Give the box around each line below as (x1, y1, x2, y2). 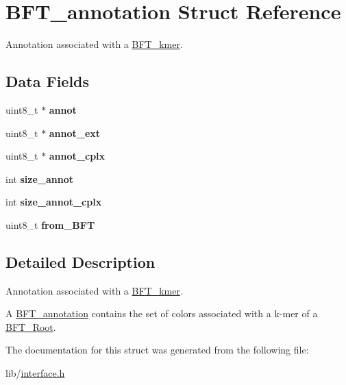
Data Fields (5, 71, 90, 92)
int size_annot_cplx (5, 195, 102, 209)
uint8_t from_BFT (5, 217, 95, 232)
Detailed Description (5, 251, 156, 272)
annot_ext (49, 125, 101, 140)
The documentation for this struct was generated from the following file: (5, 343, 309, 357)
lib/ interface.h (5, 366, 65, 380)
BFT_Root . (5, 319, 56, 334)
